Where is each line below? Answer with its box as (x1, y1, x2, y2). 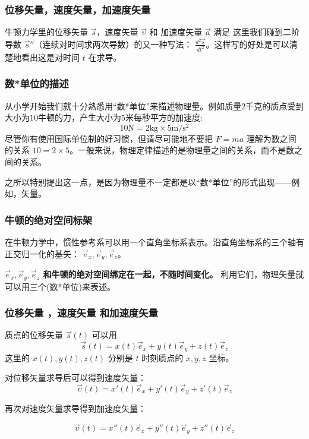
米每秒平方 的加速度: (125, 111, 203, 124)
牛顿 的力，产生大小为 (38, 111, 121, 124)
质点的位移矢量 (5, 329, 63, 341)
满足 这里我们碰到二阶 (213, 26, 300, 38)
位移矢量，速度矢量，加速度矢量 (5, 2, 151, 17)
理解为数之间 (246, 132, 297, 144)
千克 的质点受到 (245, 99, 304, 112)
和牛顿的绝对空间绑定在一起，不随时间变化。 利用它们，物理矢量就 (43, 268, 304, 280)
